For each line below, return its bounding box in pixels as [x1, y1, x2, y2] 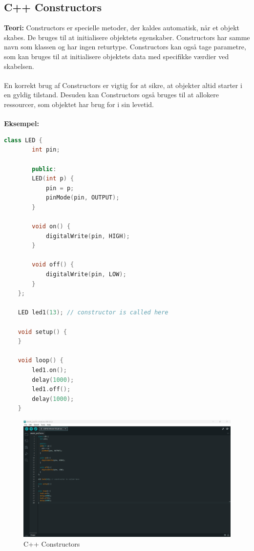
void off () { [32, 261, 74, 268]
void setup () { [18, 328, 67, 335]
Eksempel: [4, 118, 39, 129]
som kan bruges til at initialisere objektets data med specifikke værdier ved [4, 51, 229, 61]
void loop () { [18, 357, 63, 364]
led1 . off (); [32, 386, 71, 393]
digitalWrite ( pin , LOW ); [45, 271, 127, 278]
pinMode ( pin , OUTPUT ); [45, 194, 120, 201]
